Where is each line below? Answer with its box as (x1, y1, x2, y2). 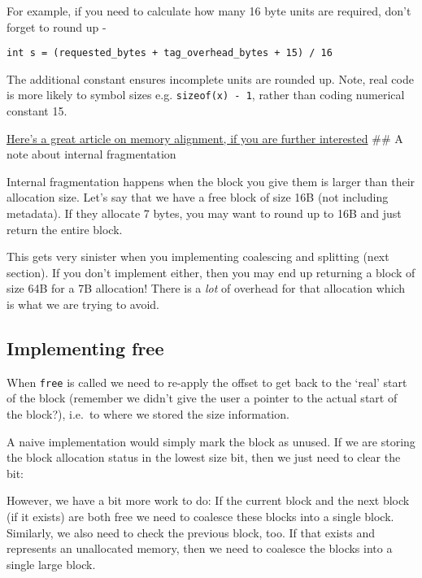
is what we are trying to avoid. (7, 296, 159, 313)
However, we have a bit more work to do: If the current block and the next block (7, 492, 410, 509)
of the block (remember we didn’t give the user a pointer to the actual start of (7, 389, 398, 406)
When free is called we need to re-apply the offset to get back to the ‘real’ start (7, 373, 407, 390)
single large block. (7, 555, 96, 572)
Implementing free (7, 336, 164, 361)
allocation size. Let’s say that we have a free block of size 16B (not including (7, 189, 389, 206)
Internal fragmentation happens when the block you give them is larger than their (7, 172, 415, 189)
